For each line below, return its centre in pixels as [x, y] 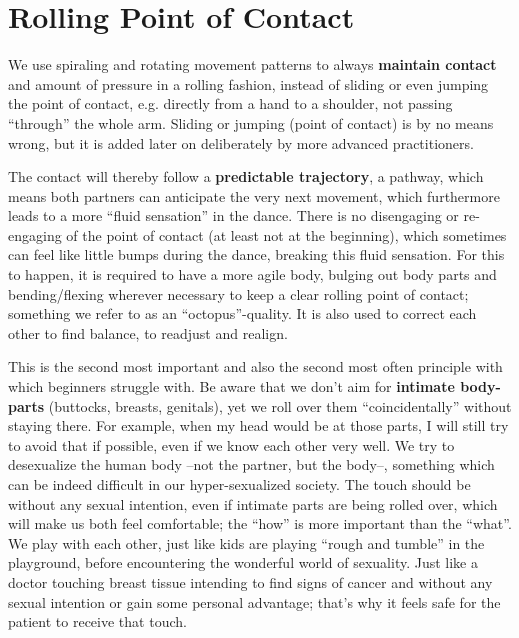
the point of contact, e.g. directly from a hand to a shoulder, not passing [230, 103]
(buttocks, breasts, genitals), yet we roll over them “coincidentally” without [280, 405]
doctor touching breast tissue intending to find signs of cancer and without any [250, 581]
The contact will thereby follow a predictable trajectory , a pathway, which [246, 176]
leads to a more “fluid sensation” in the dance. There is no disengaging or [233, 215]
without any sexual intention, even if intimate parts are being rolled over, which [253, 503]
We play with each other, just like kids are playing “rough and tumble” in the [246, 542]
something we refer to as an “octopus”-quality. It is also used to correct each [242, 313]
